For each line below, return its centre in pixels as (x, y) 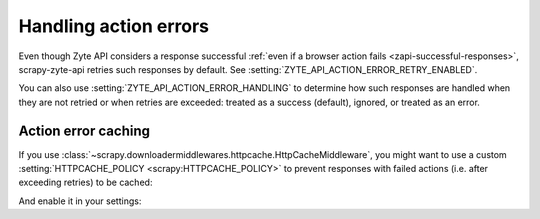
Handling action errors (114, 26)
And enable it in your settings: (80, 201)
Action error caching (84, 130)
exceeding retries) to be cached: (85, 182)
